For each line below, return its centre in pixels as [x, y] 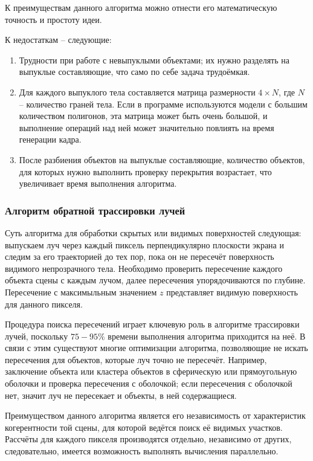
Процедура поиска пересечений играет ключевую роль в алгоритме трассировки [152, 324]
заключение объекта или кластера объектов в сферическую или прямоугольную [151, 371]
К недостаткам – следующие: [58, 40]
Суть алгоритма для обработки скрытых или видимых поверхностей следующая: [153, 232]
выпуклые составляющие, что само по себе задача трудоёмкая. [134, 72]
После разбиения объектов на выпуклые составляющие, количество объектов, [162, 159]
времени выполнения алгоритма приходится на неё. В [207, 336]
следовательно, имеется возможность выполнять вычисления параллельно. [142, 451]
